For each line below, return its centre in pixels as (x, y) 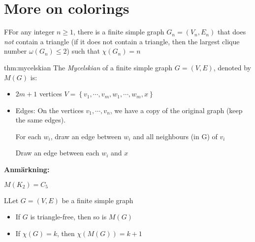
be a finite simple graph (97, 200)
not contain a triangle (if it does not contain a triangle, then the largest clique (122, 41)
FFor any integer (29, 32)
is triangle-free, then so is (68, 217)
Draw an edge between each (57, 153)
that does (232, 32)
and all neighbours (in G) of (175, 136)
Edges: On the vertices (49, 110)
